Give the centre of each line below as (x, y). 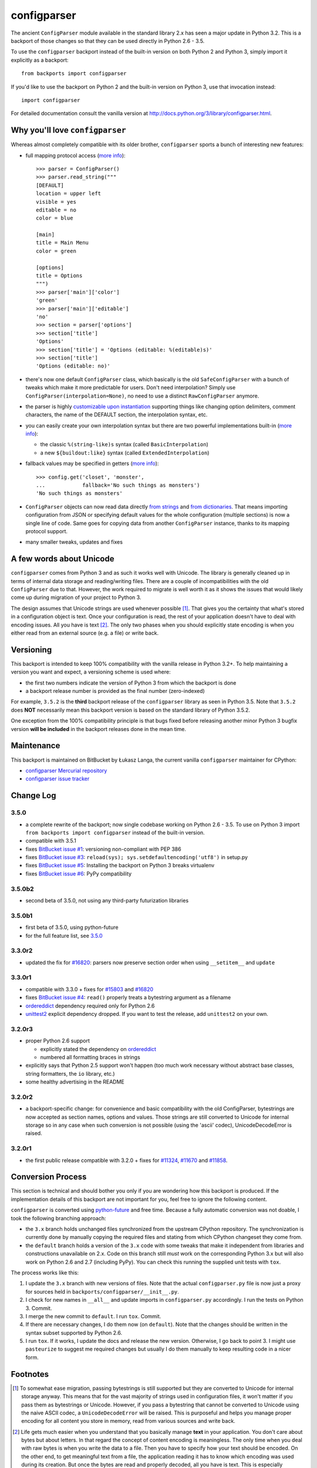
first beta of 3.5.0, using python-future (72, 927)
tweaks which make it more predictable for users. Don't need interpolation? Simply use (131, 388)
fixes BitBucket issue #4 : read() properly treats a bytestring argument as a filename (128, 998)
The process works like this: (45, 1272)
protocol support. (46, 531)
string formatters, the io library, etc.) (70, 1073)
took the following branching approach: (58, 1218)
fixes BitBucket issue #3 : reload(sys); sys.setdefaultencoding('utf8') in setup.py (137, 857)
